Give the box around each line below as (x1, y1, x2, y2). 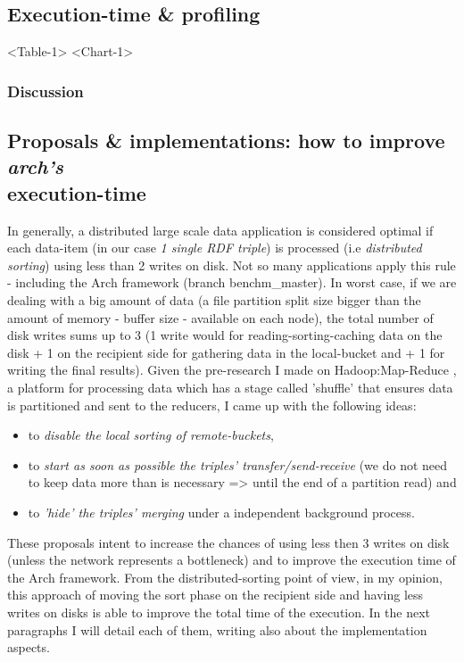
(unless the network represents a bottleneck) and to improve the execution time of (7, 550, 456, 569)
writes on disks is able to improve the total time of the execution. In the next (7, 602, 431, 621)
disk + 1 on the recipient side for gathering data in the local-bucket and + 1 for (7, 343, 445, 361)
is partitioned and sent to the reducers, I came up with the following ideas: (7, 395, 417, 414)
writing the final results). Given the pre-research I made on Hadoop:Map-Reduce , (7, 360, 457, 379)
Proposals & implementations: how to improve (7, 127, 445, 154)
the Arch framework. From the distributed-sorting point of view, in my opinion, (7, 567, 443, 586)
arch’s (7, 153, 63, 180)
